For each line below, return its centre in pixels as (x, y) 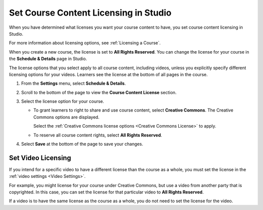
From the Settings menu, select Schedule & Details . (74, 83)
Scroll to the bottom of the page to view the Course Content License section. (99, 92)
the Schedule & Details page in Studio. (48, 59)
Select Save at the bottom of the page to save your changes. (82, 144)
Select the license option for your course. (63, 101)
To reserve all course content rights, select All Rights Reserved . (98, 135)
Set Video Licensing (40, 158)
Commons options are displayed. (66, 117)
